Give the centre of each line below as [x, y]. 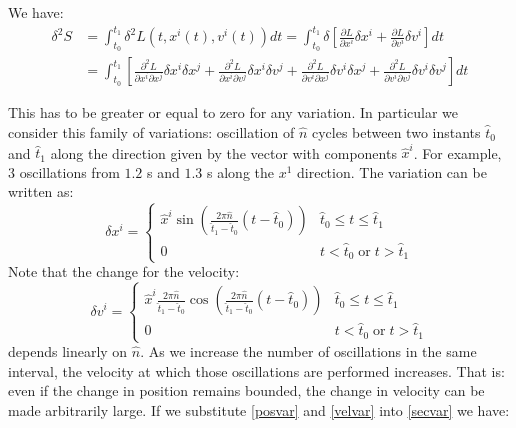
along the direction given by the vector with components [223, 152]
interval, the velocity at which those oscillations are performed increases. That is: [256, 370]
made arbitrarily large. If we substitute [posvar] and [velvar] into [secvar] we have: [259, 409]
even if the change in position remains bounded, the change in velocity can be [246, 390]
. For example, [457, 152]
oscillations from [69, 171]
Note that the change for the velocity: [124, 271]
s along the [240, 171]
